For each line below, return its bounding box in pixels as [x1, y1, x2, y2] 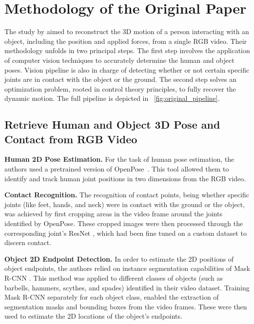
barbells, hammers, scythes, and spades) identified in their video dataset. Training [4, 282, 250, 292]
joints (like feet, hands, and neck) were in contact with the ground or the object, [4, 199, 245, 209]
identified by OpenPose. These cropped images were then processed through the [4, 218, 243, 229]
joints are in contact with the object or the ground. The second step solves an [4, 74, 237, 84]
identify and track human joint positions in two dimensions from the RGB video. [4, 173, 246, 183]
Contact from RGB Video [4, 131, 137, 146]
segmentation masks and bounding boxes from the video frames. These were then [4, 301, 247, 311]
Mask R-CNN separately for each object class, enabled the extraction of [4, 292, 219, 302]
